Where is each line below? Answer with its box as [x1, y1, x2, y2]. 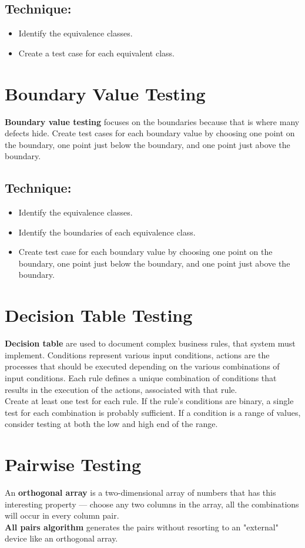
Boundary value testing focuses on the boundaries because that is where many [5, 115, 300, 127]
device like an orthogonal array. [5, 532, 118, 544]
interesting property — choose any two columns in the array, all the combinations [5, 497, 299, 510]
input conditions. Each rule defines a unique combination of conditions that [5, 371, 277, 384]
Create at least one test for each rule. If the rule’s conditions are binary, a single [5, 395, 294, 407]
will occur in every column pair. [5, 509, 119, 522]
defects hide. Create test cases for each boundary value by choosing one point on [5, 127, 295, 139]
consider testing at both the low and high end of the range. [5, 418, 218, 430]
